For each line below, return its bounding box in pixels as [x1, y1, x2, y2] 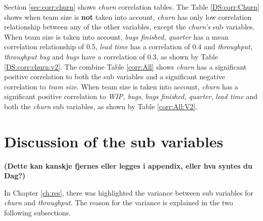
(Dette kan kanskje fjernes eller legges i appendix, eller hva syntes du [4, 160, 252, 171]
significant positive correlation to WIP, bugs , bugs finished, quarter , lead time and [4, 91, 257, 102]
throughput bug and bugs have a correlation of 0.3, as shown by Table [4, 51, 218, 61]
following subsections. [4, 207, 71, 218]
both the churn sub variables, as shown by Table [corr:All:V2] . [4, 101, 198, 111]
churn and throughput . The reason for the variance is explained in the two [4, 197, 233, 208]
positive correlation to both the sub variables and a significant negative [4, 71, 226, 82]
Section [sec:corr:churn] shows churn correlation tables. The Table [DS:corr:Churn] [4, 2, 259, 12]
